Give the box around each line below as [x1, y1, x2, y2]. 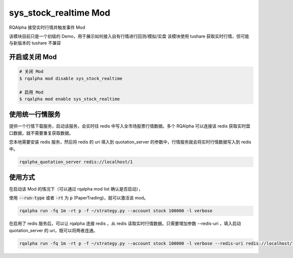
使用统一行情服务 [9, 110, 61, 119]
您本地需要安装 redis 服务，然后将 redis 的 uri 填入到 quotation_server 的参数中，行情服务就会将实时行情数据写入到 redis [9, 139, 251, 145]
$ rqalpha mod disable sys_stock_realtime [19, 76, 123, 81]
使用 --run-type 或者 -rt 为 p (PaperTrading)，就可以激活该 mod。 [9, 195, 148, 201]
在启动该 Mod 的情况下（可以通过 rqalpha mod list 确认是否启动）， [9, 186, 143, 192]
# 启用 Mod [19, 89, 44, 95]
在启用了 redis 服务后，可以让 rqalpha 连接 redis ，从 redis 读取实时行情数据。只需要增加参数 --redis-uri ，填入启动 [9, 220, 241, 227]
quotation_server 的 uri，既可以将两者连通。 [9, 227, 98, 233]
